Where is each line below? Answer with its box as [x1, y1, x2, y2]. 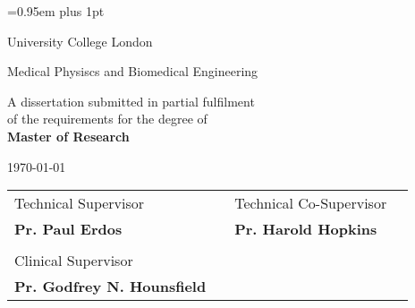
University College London [7, 31, 153, 50]
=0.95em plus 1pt [7, 2, 105, 20]
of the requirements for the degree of [7, 109, 207, 128]
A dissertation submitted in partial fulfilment [7, 91, 255, 110]
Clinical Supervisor [14, 250, 133, 271]
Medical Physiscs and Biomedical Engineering [7, 62, 258, 81]
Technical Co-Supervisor [234, 192, 387, 214]
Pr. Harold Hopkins [234, 218, 377, 240]
